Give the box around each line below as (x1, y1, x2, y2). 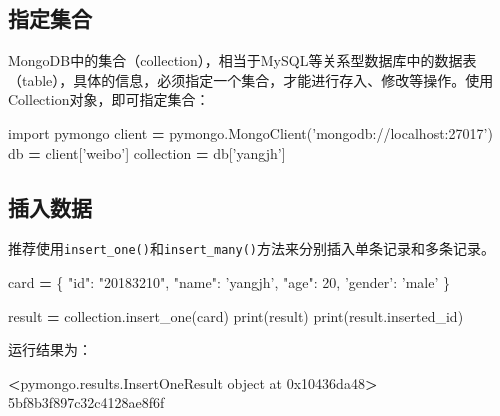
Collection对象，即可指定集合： (8, 89, 210, 110)
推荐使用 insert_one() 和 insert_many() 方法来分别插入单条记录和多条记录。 (8, 238, 495, 259)
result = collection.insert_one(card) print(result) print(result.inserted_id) (8, 305, 464, 326)
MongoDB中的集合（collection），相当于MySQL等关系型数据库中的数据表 (8, 50, 477, 71)
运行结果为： (8, 339, 92, 360)
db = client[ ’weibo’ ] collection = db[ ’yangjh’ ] (8, 142, 286, 163)
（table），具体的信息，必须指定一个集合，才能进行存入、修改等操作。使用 (8, 69, 494, 90)
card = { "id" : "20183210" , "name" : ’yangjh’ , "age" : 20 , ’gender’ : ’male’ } (8, 272, 450, 293)
